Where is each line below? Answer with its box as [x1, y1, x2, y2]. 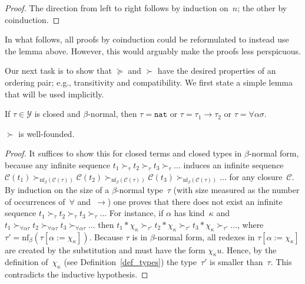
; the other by [237, 2, 287, 14]
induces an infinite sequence [183, 158, 284, 171]
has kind [174, 207, 205, 219]
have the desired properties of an [157, 64, 276, 77]
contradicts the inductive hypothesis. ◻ [5, 268, 148, 280]
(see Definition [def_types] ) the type [64, 256, 197, 268]
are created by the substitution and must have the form [5, 243, 205, 256]
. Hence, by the [221, 243, 277, 256]
